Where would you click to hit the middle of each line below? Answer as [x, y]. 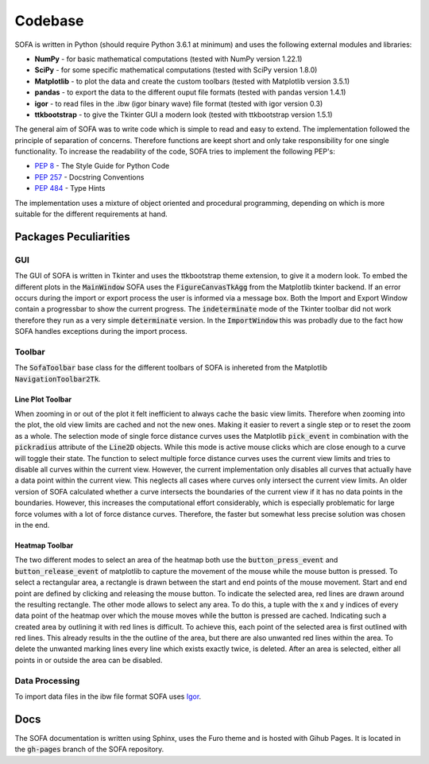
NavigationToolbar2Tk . [58, 378]
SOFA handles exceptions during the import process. [101, 332]
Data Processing [47, 681]
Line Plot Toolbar [43, 399]
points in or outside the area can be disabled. [89, 660]
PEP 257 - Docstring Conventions [89, 177]
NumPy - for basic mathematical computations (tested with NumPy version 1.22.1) [168, 59]
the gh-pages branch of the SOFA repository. [89, 749]
